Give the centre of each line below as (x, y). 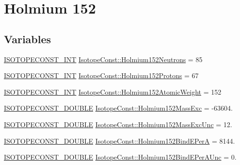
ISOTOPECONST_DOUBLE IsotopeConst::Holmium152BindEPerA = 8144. (120, 140)
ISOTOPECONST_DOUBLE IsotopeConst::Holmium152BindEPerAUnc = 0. (120, 157)
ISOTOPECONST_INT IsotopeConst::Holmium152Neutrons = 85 (103, 59)
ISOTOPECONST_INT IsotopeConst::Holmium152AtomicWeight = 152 (113, 91)
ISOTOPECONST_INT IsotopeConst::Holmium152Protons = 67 (101, 75)
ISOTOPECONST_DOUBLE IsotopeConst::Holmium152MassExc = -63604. (118, 108)
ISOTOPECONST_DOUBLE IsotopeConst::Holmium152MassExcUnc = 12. (118, 124)
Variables (28, 39)
